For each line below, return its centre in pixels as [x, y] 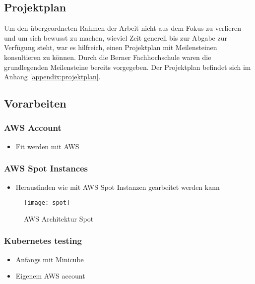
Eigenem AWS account [50, 276]
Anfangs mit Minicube [50, 259]
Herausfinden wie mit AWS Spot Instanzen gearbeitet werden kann [118, 187]
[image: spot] [47, 203]
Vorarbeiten [35, 103]
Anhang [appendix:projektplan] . [52, 77]
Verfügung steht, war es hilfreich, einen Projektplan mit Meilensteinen [111, 47]
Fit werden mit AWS [47, 146]
